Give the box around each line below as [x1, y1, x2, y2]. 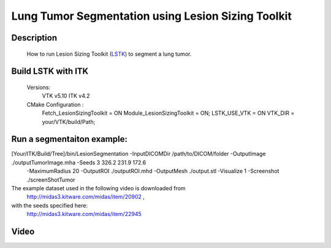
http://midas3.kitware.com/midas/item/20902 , [26, 193, 145, 201]
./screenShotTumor [26, 176, 76, 184]
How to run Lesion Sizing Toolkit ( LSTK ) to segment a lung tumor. [26, 50, 192, 58]
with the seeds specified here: [11, 201, 88, 209]
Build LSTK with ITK [11, 66, 89, 77]
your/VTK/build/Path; [42, 118, 96, 125]
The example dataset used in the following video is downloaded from [11, 185, 186, 192]
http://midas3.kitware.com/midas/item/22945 [26, 211, 142, 218]
